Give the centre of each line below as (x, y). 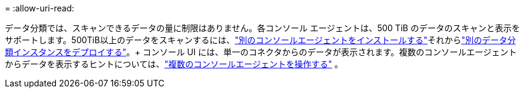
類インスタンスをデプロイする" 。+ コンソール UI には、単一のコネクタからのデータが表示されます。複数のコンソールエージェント (261, 52)
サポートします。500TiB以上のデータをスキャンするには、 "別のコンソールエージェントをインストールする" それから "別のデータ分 (260, 40)
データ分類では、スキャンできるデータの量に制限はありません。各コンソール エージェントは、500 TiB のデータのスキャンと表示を (263, 28)
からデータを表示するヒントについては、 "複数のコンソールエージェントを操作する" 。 (174, 64)
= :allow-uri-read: (40, 8)
